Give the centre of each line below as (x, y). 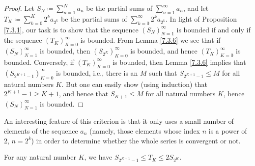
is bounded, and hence (164, 51)
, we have (98, 157)
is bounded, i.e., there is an (97, 72)
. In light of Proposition (201, 18)
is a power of (228, 131)
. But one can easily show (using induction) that (134, 84)
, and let (196, 8)
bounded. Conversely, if (39, 62)
